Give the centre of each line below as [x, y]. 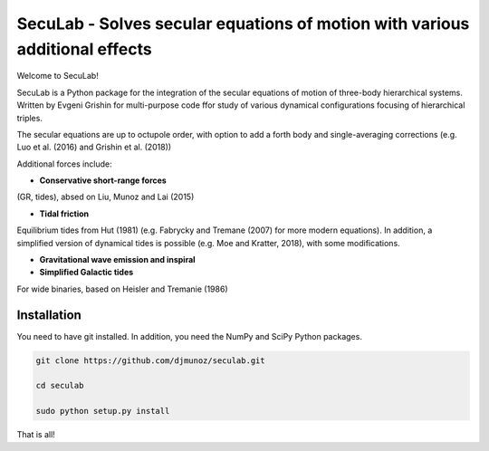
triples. [29, 118]
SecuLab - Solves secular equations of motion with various [243, 24]
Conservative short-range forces [103, 180]
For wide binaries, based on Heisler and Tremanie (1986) [122, 289]
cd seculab [60, 386]
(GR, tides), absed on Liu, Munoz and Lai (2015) [105, 197]
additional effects [85, 49]
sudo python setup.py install [103, 411]
